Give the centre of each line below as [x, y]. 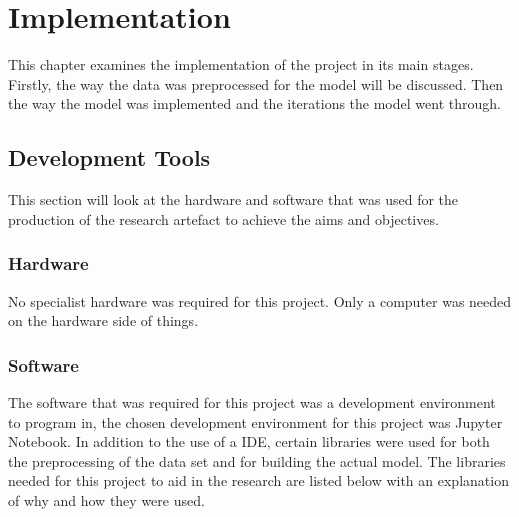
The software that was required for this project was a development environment [252, 401]
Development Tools [109, 157]
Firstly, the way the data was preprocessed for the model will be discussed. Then [256, 83]
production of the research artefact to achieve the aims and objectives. [223, 218]
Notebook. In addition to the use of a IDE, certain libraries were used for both [249, 441]
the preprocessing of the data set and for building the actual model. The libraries [257, 460]
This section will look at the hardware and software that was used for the [233, 199]
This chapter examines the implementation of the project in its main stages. [241, 64]
